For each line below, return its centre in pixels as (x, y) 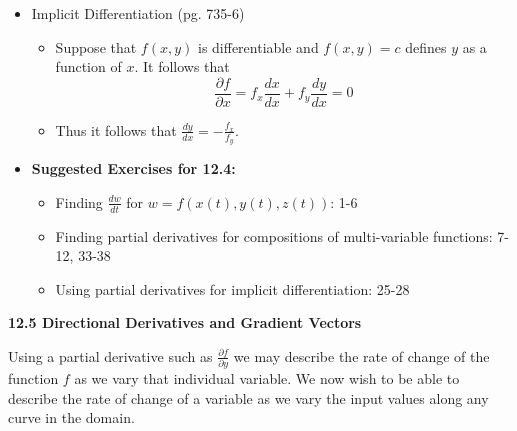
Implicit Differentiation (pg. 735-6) (138, 13)
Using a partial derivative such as (110, 355)
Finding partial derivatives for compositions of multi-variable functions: (274, 235)
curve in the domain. (71, 417)
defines (426, 46)
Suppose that (96, 46)
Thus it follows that (116, 129)
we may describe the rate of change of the (361, 355)
